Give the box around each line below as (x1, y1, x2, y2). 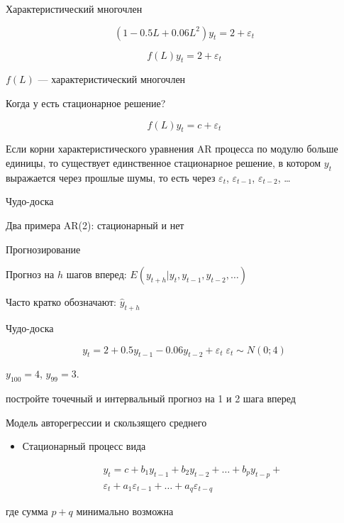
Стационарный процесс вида (22, 439, 146, 453)
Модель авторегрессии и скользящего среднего (6, 414, 207, 429)
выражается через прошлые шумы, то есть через (6, 170, 216, 185)
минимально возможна (76, 504, 174, 519)
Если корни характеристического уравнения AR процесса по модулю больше (6, 141, 338, 156)
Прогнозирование (6, 241, 81, 256)
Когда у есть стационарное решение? (6, 95, 166, 110)
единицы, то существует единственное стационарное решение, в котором (6, 155, 321, 170)
